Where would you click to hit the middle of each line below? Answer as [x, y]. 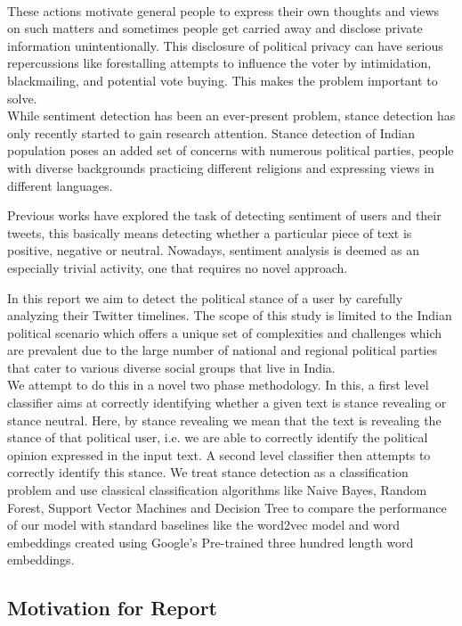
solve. [22, 98]
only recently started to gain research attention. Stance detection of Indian [211, 132]
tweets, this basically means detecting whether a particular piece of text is [210, 232]
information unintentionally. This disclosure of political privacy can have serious [225, 45]
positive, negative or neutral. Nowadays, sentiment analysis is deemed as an [213, 250]
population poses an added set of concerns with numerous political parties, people [231, 150]
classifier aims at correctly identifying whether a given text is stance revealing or [227, 403]
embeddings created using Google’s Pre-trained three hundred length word [211, 542]
